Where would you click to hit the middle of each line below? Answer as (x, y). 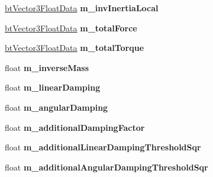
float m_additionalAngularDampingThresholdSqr (106, 167)
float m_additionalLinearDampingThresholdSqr (103, 147)
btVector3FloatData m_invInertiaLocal (82, 8)
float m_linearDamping (53, 87)
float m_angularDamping (57, 107)
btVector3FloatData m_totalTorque (75, 48)
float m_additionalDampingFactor (75, 127)
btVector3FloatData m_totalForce (71, 28)
